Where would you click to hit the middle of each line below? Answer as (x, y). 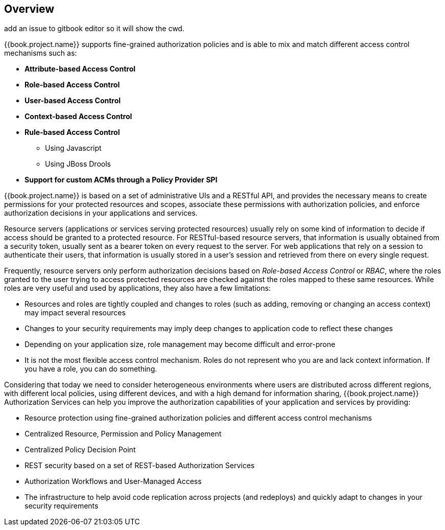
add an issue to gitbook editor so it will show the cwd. (94, 29)
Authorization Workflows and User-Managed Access (113, 481)
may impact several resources (75, 313)
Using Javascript (73, 148)
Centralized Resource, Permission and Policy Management (123, 434)
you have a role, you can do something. (91, 369)
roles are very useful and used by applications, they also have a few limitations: (137, 288)
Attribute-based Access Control (80, 69)
